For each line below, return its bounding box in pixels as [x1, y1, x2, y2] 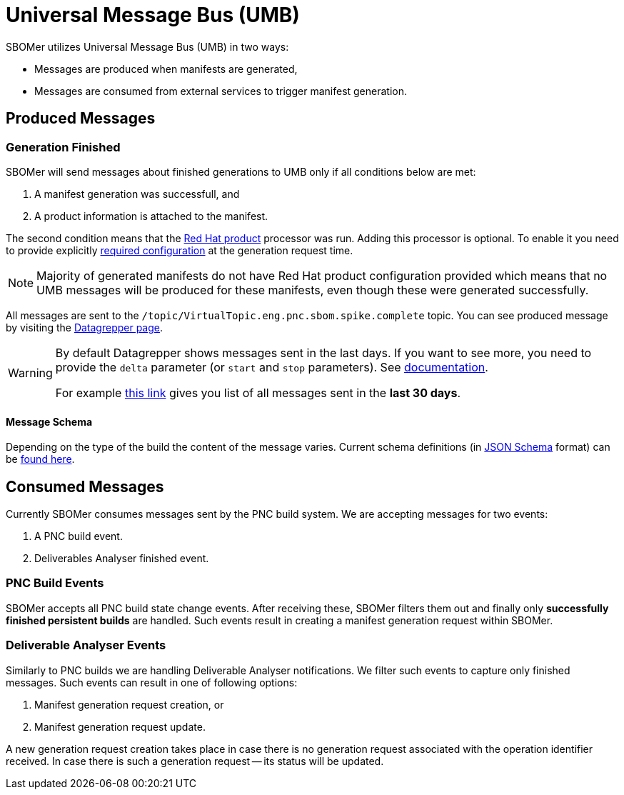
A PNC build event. [34, 530, 123, 543]
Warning [8, 365, 53, 380]
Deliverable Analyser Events [6, 638, 166, 653]
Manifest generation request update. [34, 720, 206, 733]
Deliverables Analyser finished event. [34, 552, 209, 565]
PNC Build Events [6, 576, 104, 591]
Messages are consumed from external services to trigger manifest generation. [34, 84, 408, 97]
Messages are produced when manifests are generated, [34, 62, 298, 75]
